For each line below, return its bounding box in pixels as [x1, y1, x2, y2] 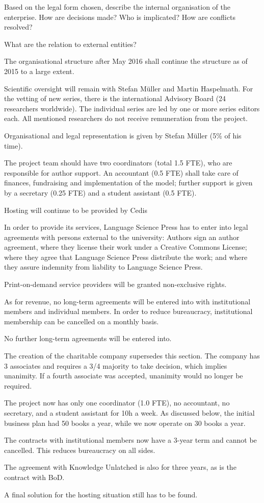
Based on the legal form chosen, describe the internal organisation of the [4, 2, 230, 12]
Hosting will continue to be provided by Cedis [4, 204, 147, 215]
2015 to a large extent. [4, 65, 74, 76]
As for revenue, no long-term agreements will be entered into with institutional [4, 296, 251, 306]
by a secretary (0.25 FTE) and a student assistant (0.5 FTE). [4, 187, 197, 198]
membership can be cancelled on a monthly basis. [4, 316, 159, 326]
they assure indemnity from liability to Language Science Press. [4, 261, 203, 272]
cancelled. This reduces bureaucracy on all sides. [4, 444, 155, 455]
